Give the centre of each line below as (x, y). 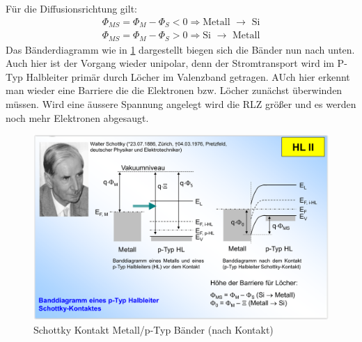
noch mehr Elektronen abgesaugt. (77, 117)
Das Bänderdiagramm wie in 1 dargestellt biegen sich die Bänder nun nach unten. (180, 49)
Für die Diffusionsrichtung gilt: (71, 8)
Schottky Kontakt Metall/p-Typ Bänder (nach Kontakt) (154, 329)
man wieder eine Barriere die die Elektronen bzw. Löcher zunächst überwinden (174, 90)
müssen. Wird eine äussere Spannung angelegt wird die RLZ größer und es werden (181, 103)
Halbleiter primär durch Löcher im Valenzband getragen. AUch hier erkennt (188, 76)
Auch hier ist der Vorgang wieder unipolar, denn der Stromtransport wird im (170, 63)
